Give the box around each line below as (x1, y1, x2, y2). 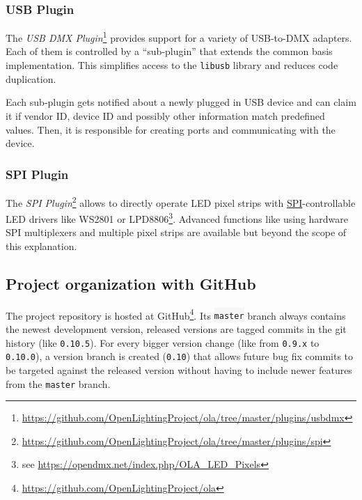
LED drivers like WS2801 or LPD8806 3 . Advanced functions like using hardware (6, 210, 349, 226)
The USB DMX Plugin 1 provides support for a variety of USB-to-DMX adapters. (6, 29, 352, 45)
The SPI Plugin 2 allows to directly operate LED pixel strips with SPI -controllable (6, 193, 356, 210)
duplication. (6, 71, 56, 86)
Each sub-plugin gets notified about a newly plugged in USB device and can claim (6, 95, 356, 109)
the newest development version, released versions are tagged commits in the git (6, 322, 347, 336)
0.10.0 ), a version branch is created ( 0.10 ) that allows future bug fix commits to (6, 349, 354, 364)
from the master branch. (6, 376, 111, 391)
